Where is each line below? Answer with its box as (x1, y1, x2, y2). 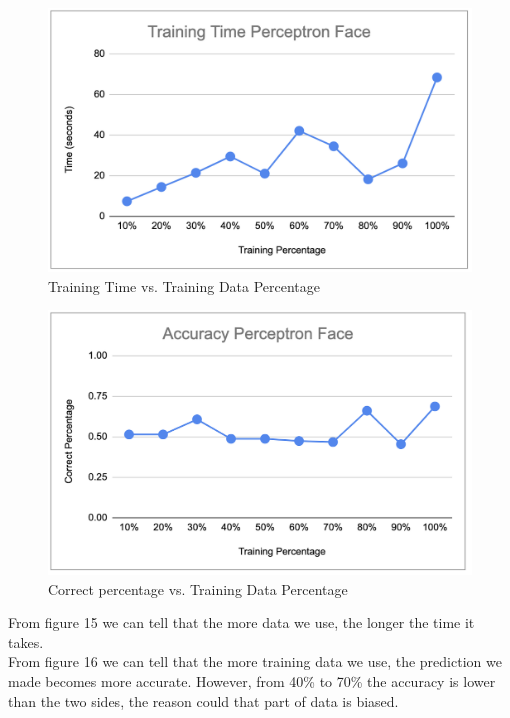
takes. (8, 631, 44, 652)
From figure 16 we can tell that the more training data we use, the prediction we (8, 651, 502, 672)
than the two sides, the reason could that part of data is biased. (8, 690, 399, 711)
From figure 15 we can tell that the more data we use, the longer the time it (8, 612, 475, 633)
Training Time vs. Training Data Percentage (48, 275, 321, 296)
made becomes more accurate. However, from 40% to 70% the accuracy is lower (8, 670, 496, 691)
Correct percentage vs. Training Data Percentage (48, 578, 348, 599)
